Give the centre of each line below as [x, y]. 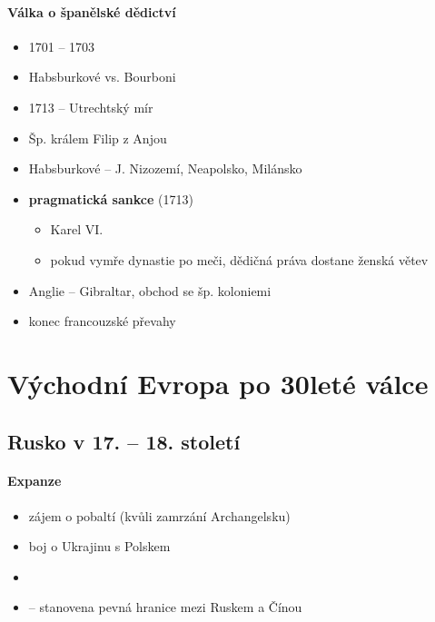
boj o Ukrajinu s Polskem [99, 546]
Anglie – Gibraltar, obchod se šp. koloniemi [150, 290]
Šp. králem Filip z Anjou [98, 138]
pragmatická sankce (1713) [111, 198]
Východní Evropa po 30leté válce [218, 383]
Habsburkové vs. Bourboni [102, 77]
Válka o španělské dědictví [92, 11]
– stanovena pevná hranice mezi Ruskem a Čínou [165, 607]
